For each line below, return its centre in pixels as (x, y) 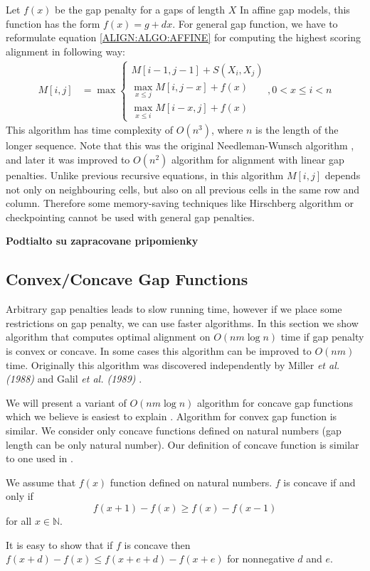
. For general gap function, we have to (255, 23)
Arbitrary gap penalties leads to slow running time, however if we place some (174, 309)
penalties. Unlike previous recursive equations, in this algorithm (145, 175)
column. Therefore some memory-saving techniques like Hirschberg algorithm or (180, 203)
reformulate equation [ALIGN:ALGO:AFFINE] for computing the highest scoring (183, 37)
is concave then (157, 544)
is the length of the (297, 130)
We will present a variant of (66, 402)
